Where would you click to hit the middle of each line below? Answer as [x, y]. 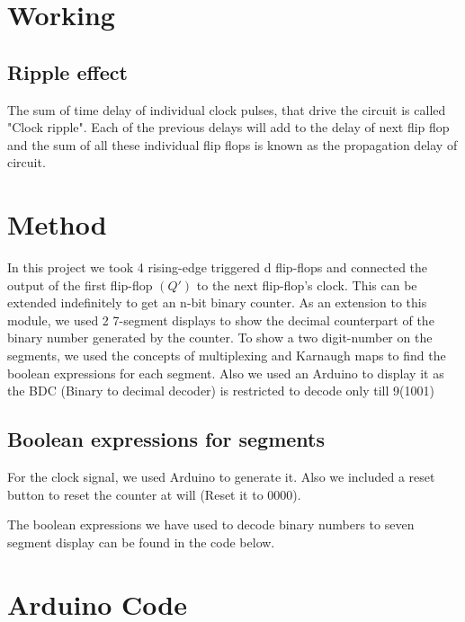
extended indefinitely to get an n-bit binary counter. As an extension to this [217, 302]
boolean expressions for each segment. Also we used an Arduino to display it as [226, 373]
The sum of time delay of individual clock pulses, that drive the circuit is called [227, 109]
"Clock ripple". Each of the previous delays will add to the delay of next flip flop [228, 127]
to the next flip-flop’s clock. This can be [307, 284]
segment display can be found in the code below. [141, 542]
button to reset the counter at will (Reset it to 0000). [154, 494]
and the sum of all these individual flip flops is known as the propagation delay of [232, 144]
